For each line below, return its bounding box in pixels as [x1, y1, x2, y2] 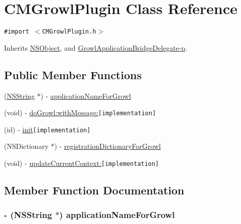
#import [4, 28, 30, 36]
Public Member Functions [4, 67, 142, 82]
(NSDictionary [4, 141, 49, 151]
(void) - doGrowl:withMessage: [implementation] [4, 107, 156, 118]
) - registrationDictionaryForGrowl [54, 141, 161, 151]
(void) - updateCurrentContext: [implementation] [4, 158, 159, 168]
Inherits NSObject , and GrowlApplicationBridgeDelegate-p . [4, 42, 187, 53]
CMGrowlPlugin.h [42, 28, 96, 36]
